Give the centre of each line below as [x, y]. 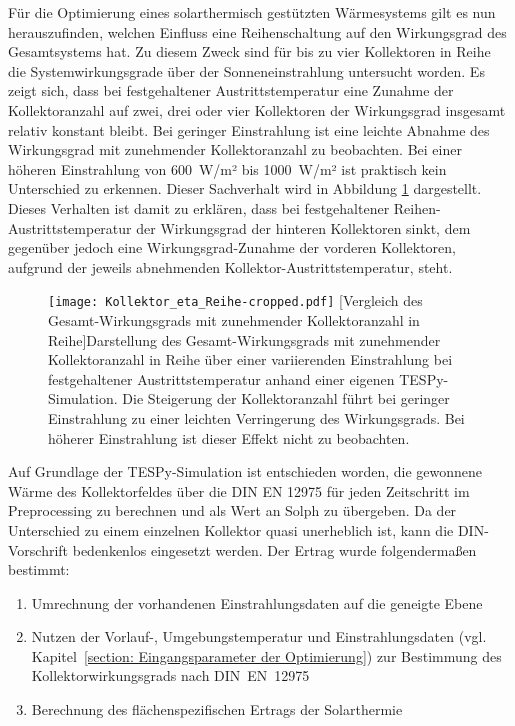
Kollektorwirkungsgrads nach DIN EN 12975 [170, 675]
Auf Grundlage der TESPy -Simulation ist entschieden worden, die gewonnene [245, 471]
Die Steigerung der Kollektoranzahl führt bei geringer [286, 398]
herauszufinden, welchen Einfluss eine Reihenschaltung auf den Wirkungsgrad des [257, 31]
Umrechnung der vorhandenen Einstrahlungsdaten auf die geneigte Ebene [257, 602]
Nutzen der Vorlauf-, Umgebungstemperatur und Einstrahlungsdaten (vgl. [259, 636]
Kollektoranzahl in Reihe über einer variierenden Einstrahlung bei [250, 359]
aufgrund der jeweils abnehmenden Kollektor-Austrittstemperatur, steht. [230, 266]
